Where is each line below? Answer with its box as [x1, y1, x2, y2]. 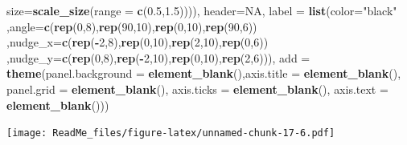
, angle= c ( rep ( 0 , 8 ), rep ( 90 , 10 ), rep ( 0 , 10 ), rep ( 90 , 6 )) [6, 18, 257, 34]
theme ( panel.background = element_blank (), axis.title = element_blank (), [6, 65, 401, 82]
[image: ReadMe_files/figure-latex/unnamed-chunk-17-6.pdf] [6, 127, 335, 139]
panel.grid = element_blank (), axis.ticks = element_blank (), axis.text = [6, 80, 388, 97]
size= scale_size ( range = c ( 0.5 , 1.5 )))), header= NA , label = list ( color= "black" [6, 2, 397, 18]
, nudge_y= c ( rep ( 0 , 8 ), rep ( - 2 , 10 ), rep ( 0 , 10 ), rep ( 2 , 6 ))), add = [6, 49, 310, 66]
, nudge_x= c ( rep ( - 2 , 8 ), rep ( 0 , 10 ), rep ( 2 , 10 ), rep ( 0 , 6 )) [6, 34, 269, 50]
